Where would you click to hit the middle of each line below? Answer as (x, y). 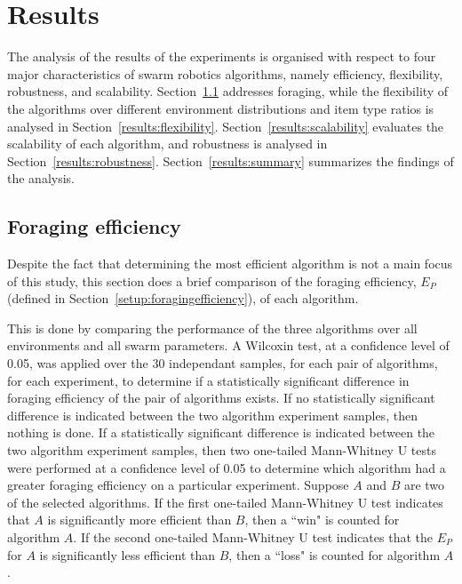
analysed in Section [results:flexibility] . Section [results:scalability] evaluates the (226, 126)
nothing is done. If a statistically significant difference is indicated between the (221, 432)
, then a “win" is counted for (322, 520)
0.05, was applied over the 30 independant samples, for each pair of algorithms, (223, 363)
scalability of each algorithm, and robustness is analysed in (167, 144)
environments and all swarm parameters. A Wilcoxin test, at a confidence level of (228, 345)
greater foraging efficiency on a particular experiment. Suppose (178, 485)
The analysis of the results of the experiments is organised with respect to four (222, 56)
